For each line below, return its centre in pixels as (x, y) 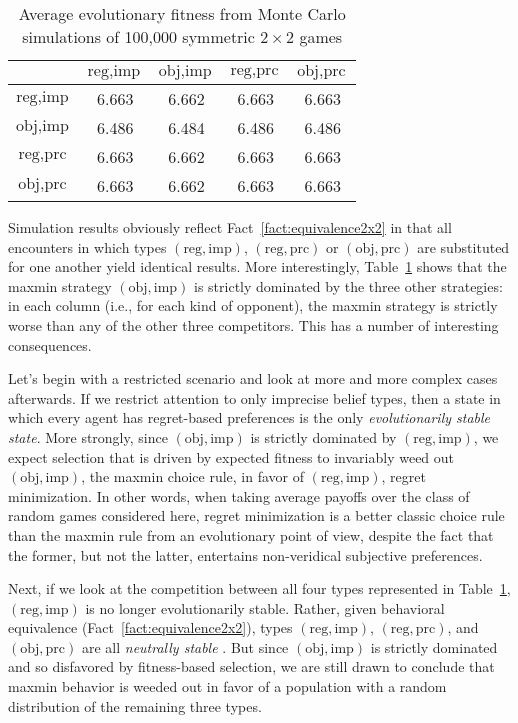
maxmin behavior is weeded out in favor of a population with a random (227, 686)
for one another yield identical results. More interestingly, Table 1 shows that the (257, 266)
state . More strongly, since (88, 436)
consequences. (50, 344)
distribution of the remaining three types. (135, 705)
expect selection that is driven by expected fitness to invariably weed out (231, 456)
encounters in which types (87, 246)
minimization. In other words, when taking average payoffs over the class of (239, 495)
